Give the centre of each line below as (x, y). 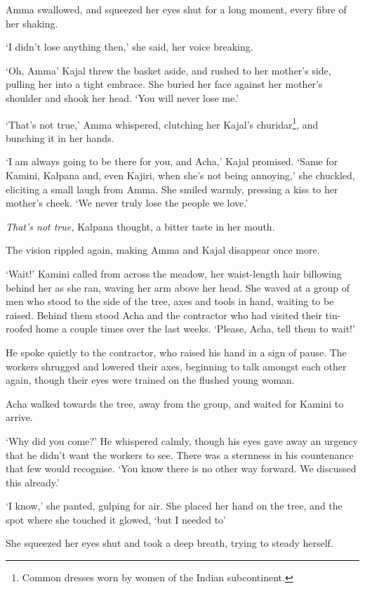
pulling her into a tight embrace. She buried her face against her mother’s (164, 84)
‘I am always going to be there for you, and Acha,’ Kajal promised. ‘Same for (172, 161)
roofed (19, 329)
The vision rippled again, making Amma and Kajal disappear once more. (163, 250)
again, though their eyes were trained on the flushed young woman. (150, 380)
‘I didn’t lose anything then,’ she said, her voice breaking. (130, 47)
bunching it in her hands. (60, 137)
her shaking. (32, 23)
